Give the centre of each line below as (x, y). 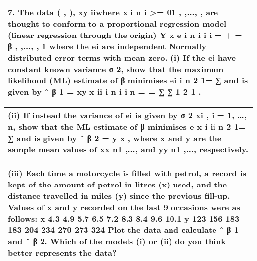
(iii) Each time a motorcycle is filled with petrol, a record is (127, 173)
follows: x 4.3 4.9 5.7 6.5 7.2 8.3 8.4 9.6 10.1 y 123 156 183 (124, 218)
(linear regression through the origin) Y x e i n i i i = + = (125, 35)
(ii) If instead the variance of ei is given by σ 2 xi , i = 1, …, (127, 115)
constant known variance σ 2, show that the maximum (116, 69)
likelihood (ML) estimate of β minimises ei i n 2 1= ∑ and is (128, 80)
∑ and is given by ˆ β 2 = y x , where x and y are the (115, 138)
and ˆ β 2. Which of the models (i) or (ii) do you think (117, 241)
